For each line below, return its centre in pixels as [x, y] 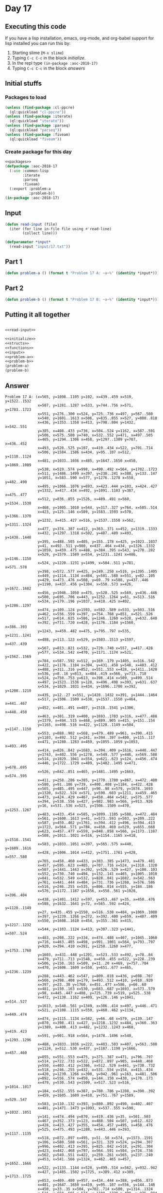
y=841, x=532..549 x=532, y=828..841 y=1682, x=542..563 [96, 878]
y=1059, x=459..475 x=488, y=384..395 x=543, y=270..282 [96, 550]
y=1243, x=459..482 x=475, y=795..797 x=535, [84, 631]
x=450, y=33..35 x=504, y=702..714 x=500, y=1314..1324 [95, 1189]
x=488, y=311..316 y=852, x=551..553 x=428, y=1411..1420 [98, 669]
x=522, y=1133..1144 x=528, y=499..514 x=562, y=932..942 [98, 1168]
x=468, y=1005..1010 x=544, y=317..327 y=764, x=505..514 [98, 507]
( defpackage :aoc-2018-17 [31, 166]
